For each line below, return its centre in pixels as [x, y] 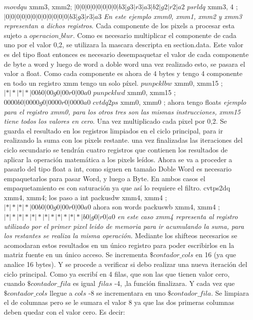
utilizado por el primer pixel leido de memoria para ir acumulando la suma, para [124, 226]
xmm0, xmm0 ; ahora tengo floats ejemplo [183, 102]
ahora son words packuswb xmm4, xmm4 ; [156, 207]
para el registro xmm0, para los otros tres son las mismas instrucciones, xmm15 [122, 111]
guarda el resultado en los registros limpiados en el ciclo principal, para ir [114, 130]
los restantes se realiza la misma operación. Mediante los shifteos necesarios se [121, 235]
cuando [15, 283]
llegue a [61, 292]
